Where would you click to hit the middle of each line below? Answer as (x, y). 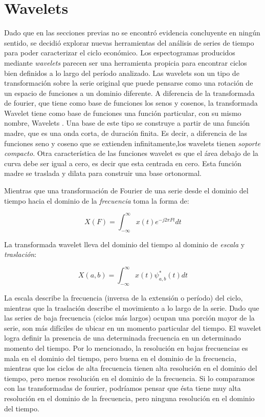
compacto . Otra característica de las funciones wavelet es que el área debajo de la (131, 153)
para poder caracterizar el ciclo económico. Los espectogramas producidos (120, 53)
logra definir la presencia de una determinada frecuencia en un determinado (123, 338)
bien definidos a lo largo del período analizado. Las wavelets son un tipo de (122, 73)
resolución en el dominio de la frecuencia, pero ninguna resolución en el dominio (129, 398)
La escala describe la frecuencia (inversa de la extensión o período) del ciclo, (124, 297)
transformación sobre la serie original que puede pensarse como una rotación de (129, 83)
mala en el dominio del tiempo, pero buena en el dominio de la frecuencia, (120, 358)
